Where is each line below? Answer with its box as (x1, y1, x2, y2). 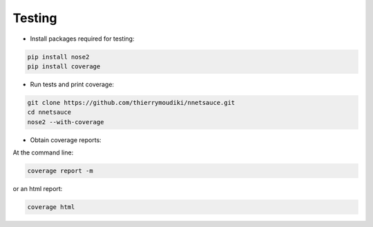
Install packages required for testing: (30, 34, 135, 43)
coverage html (27, 204, 75, 210)
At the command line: (12, 148, 74, 157)
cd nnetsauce (27, 108, 72, 117)
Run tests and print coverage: (30, 80, 114, 88)
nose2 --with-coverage (27, 118, 104, 126)
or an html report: (12, 185, 63, 193)
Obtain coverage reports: (30, 135, 102, 144)
